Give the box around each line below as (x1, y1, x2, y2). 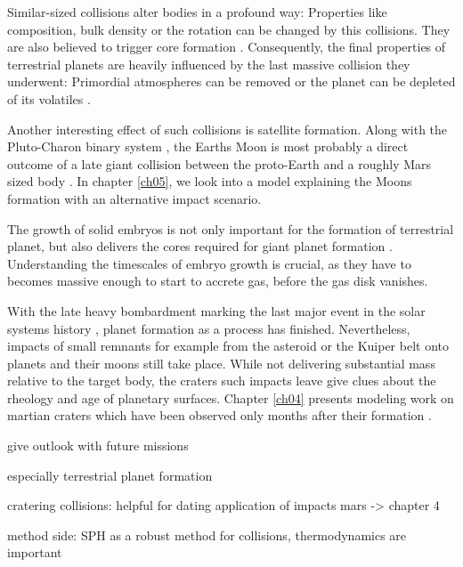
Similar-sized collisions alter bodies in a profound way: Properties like (7, 3, 387, 20)
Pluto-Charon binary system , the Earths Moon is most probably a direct (7, 137, 409, 156)
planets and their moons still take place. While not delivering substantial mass (7, 353, 435, 372)
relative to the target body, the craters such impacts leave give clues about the (7, 371, 436, 390)
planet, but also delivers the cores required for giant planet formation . (7, 237, 393, 255)
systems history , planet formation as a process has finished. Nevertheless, (7, 319, 410, 337)
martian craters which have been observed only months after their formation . (7, 406, 432, 425)
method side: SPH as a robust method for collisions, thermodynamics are (7, 525, 407, 544)
